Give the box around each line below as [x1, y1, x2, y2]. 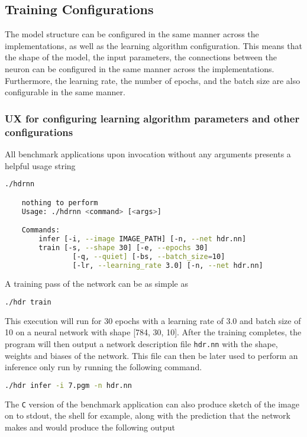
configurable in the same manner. [5, 86, 125, 98]
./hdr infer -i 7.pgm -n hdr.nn [5, 381, 132, 390]
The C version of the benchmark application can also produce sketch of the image [5, 397, 299, 410]
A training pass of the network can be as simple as [5, 277, 188, 290]
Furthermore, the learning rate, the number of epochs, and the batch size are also [5, 74, 300, 86]
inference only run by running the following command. [5, 361, 202, 373]
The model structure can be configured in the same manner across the [5, 28, 259, 40]
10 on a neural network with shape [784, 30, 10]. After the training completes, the [5, 326, 302, 338]
